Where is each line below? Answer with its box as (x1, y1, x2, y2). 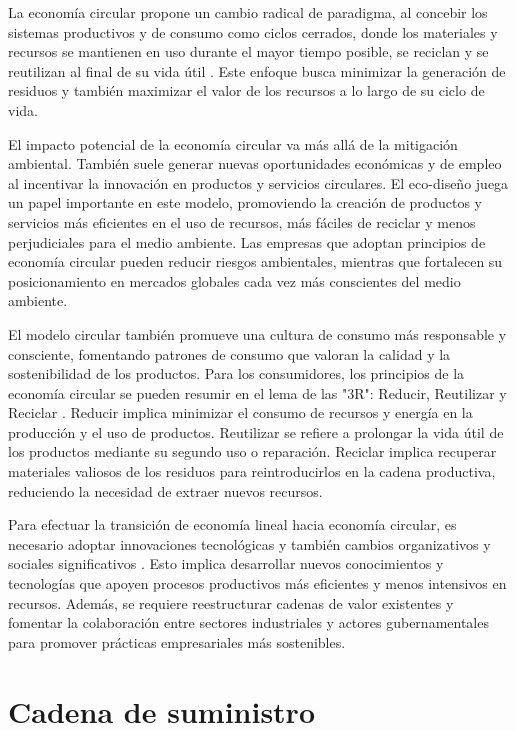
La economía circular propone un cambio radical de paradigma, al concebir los (8, 2, 488, 22)
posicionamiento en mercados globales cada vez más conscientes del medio (8, 270, 461, 291)
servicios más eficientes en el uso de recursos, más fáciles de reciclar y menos (8, 211, 476, 232)
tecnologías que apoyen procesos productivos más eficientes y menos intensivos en (8, 573, 507, 594)
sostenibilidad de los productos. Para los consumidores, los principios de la (8, 363, 465, 384)
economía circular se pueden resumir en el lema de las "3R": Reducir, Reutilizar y (8, 382, 507, 403)
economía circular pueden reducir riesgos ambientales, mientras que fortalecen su (8, 251, 503, 272)
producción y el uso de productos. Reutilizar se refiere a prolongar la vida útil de (8, 421, 504, 442)
